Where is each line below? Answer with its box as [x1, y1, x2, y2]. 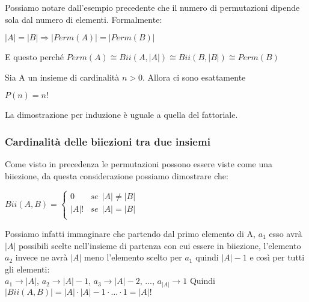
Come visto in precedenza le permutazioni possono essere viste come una [5, 158, 273, 170]
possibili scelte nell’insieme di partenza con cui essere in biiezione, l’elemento [18, 239, 301, 251]
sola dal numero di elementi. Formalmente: [5, 13, 162, 25]
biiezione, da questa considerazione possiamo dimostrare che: [5, 169, 228, 182]
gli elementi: [5, 262, 50, 275]
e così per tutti [249, 251, 305, 263]
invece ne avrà [15, 251, 68, 263]
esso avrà [269, 227, 302, 239]
